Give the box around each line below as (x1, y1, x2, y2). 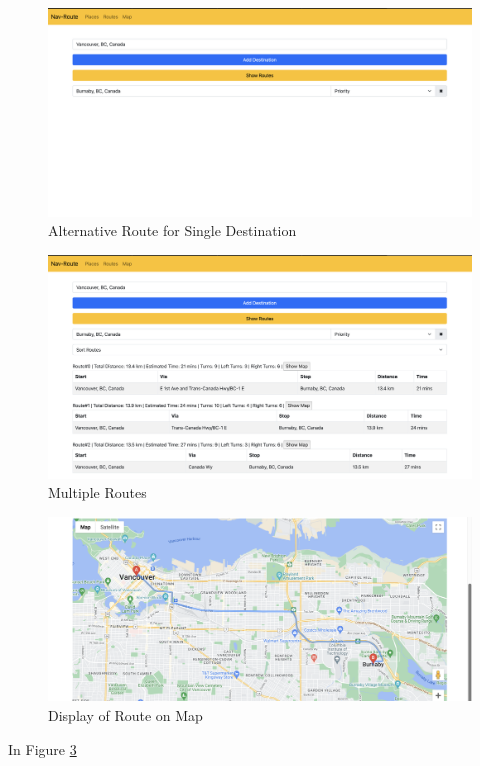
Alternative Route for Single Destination (48, 220, 297, 241)
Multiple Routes (48, 482, 147, 503)
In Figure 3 (8, 738, 77, 759)
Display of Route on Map (48, 704, 203, 725)
